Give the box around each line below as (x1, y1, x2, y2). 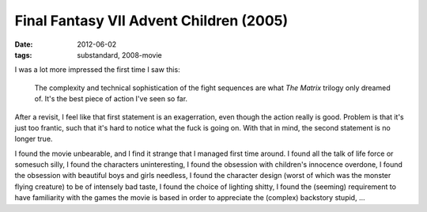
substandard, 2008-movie (77, 50, 162, 59)
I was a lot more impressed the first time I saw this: (14, 65, 181, 74)
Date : (14, 40, 33, 49)
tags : (14, 50, 32, 59)
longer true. (14, 134, 53, 144)
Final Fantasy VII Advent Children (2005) (14, 12, 289, 29)
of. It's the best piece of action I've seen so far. (34, 94, 188, 104)
